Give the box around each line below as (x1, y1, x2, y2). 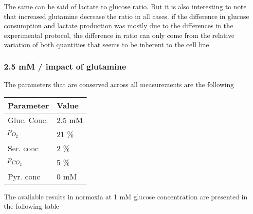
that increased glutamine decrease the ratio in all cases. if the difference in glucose (4, 11, 249, 21)
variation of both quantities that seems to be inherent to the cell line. (4, 39, 211, 50)
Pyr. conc (8, 170, 40, 182)
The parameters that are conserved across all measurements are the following (4, 79, 234, 89)
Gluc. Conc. (8, 114, 48, 125)
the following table (4, 201, 59, 211)
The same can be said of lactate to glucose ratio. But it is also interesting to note (4, 1, 247, 11)
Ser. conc (8, 142, 39, 154)
